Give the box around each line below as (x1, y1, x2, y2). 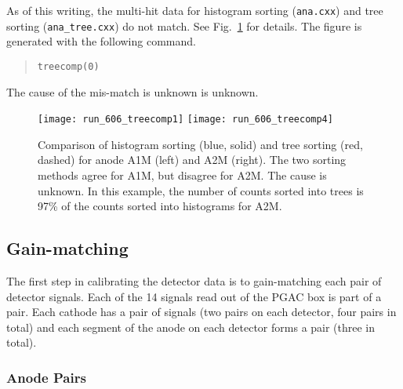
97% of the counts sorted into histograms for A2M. (38, 198, 282, 214)
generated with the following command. (6, 33, 196, 49)
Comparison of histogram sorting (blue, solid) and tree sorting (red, (38, 136, 363, 152)
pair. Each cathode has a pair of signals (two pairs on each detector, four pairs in (6, 304, 397, 320)
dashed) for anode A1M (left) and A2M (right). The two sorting (38, 151, 347, 168)
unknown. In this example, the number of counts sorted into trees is (38, 182, 364, 198)
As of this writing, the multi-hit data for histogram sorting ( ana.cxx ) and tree (6, 2, 383, 18)
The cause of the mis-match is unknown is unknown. (6, 83, 259, 100)
